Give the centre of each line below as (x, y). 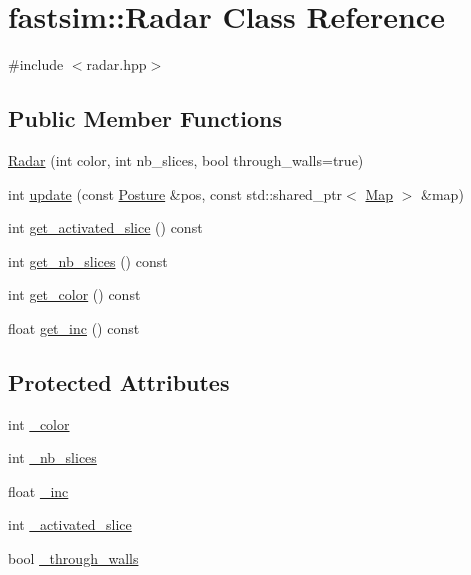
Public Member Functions (145, 118)
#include (36, 64)
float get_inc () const (74, 327)
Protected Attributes (119, 381)
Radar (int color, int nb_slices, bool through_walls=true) (186, 159)
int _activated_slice (70, 524)
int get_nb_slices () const (88, 260)
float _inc (38, 490)
